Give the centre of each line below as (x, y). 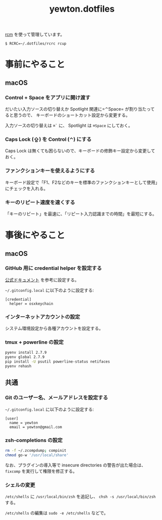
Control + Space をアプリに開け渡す (48, 97)
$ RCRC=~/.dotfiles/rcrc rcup (36, 44)
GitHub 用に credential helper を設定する (53, 268)
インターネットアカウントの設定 (43, 317)
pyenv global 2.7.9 (25, 357)
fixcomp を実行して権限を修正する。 (41, 471)
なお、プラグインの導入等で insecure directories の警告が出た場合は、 (75, 465)
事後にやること (35, 235)
